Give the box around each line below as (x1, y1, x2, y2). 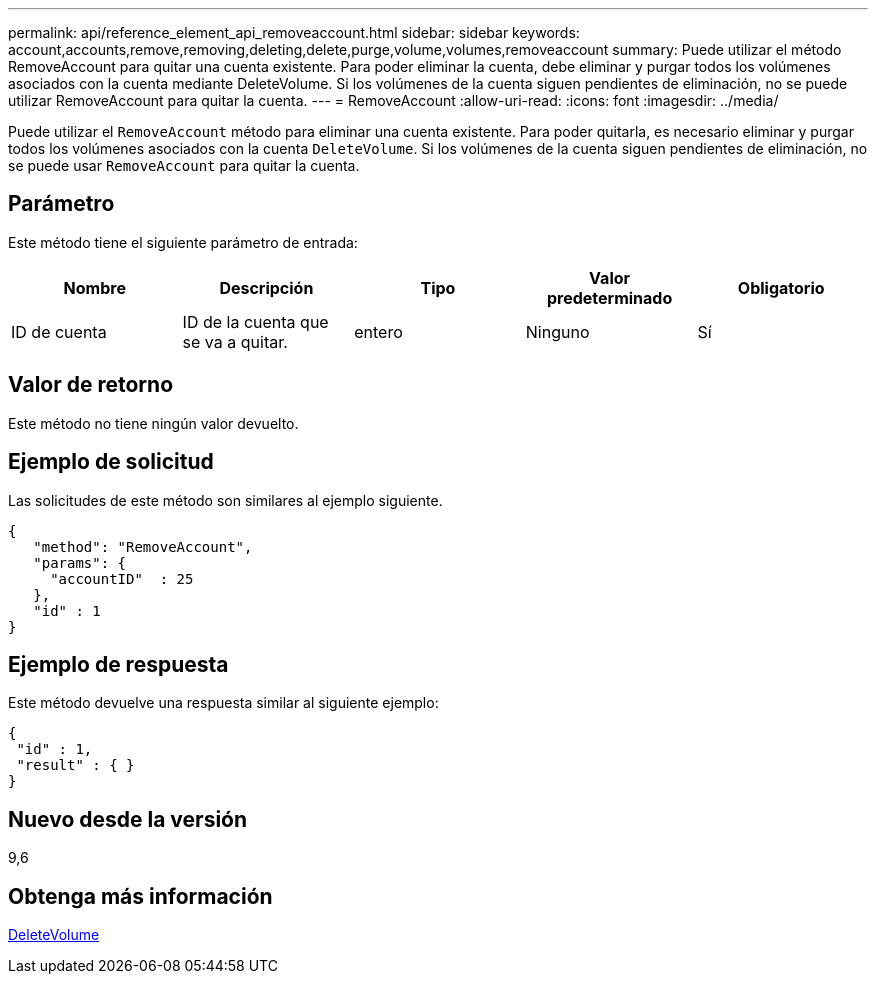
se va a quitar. (182, 331, 288, 352)
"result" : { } (16, 757, 135, 774)
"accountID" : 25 (50, 570, 194, 587)
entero (354, 321, 403, 342)
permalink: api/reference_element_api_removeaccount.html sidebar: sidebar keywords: (8, 24, 580, 41)
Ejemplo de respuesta (8, 651, 229, 677)
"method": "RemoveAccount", (33, 538, 253, 555)
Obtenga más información (8, 883, 273, 909)
